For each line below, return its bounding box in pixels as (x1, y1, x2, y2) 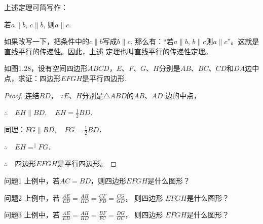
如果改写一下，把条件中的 (4, 36, 89, 47)
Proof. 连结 (4, 90, 40, 100)
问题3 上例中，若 (4, 209, 60, 220)
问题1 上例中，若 (4, 175, 60, 185)
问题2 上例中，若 (4, 192, 60, 203)
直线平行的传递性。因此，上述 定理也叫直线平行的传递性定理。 (4, 46, 212, 56)
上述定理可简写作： (4, 2, 68, 12)
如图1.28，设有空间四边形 (4, 63, 88, 73)
